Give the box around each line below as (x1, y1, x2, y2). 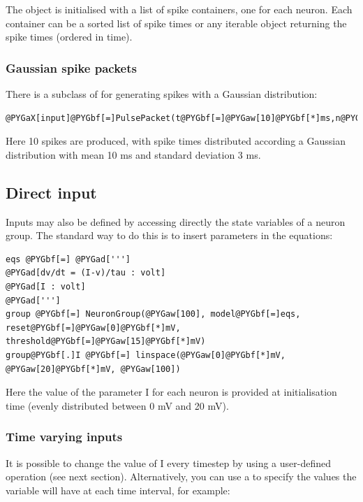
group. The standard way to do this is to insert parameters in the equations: (6, 228, 333, 243)
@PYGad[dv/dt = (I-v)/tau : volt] (6, 268, 166, 278)
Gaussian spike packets (6, 59, 137, 76)
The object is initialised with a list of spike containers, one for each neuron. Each (6, 2, 353, 16)
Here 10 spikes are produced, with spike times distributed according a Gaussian (6, 134, 346, 148)
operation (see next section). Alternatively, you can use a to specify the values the (6, 469, 357, 484)
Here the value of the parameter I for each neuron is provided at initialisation (6, 385, 337, 399)
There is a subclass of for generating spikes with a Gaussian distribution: (6, 87, 318, 101)
